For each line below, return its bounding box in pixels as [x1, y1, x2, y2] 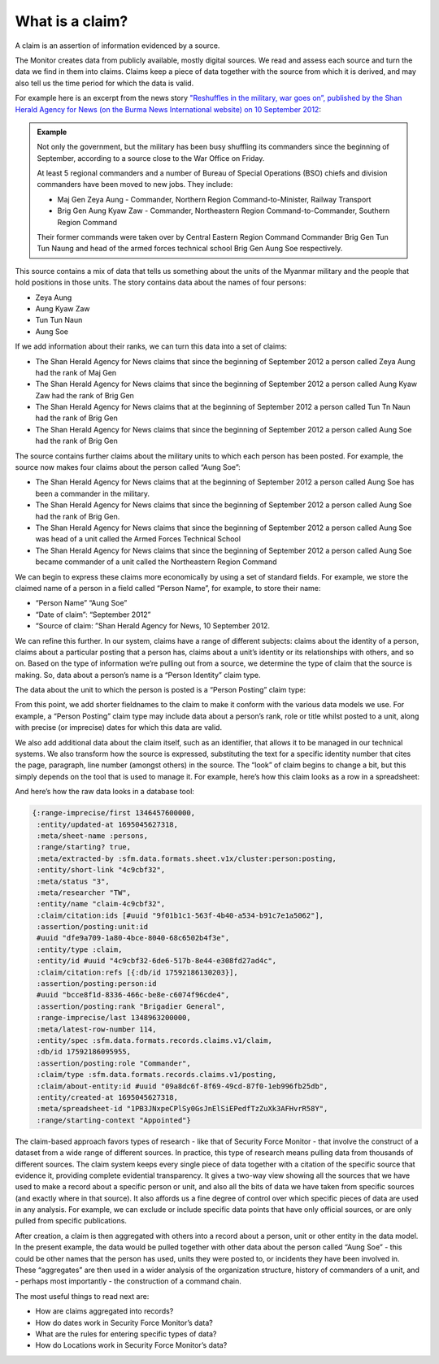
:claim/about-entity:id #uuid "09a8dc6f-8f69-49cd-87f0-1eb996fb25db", [37, 1081, 328, 1091]
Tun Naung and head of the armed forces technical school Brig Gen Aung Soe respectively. [37, 244, 343, 254]
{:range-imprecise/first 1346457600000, [32, 809, 195, 818]
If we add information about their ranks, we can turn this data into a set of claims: [15, 341, 288, 351]
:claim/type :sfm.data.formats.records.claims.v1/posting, [37, 1070, 277, 1079]
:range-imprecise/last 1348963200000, [37, 1013, 191, 1023]
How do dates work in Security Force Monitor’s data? [35, 1318, 213, 1327]
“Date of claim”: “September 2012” [35, 610, 151, 619]
